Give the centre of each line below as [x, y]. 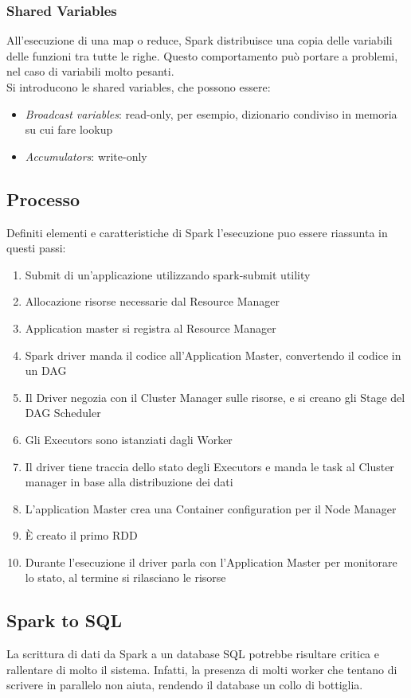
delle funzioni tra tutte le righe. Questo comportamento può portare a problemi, [202, 55]
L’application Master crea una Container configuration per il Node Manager [211, 508]
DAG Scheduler [63, 413]
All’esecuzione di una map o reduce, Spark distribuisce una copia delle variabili [200, 40]
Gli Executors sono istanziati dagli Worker [129, 439]
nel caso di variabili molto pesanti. [90, 71]
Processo [43, 199]
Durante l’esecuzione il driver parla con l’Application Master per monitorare [211, 562]
